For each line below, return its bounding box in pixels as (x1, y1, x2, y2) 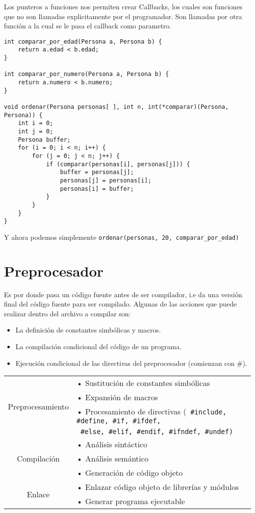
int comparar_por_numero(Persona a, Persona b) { (4, 71, 169, 78)
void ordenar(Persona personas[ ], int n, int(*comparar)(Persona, (4, 103, 229, 111)
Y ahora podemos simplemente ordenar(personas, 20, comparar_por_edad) (4, 231, 239, 242)
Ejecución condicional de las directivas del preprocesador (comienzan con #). (15, 358, 248, 368)
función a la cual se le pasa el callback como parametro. (4, 21, 172, 31)
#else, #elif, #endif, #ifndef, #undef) (80, 428, 233, 436)
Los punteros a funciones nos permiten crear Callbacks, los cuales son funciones (4, 1, 243, 11)
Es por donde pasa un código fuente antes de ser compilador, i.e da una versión (4, 289, 242, 299)
